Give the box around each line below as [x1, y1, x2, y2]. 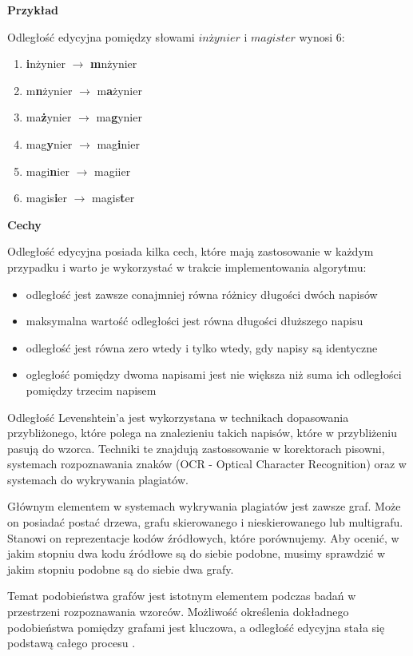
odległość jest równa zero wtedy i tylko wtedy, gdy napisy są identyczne [26, 339, 378, 356]
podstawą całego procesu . [7, 634, 136, 651]
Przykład [7, 2, 58, 18]
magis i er [26, 189, 68, 206]
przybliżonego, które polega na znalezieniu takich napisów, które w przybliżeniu [7, 424, 397, 441]
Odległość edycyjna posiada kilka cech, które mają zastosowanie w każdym [7, 243, 374, 260]
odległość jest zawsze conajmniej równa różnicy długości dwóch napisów [26, 285, 378, 302]
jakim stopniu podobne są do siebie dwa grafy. [7, 560, 234, 577]
